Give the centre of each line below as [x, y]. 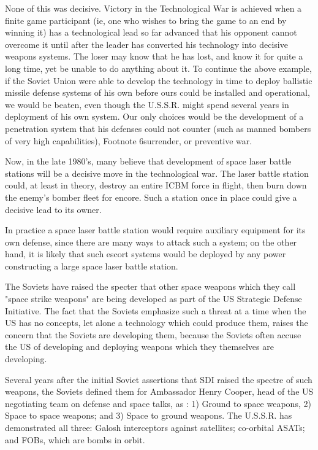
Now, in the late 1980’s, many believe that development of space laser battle [148, 161]
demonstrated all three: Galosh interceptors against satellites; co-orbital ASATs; [155, 427]
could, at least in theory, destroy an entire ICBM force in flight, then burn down [156, 185]
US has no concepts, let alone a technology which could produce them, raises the [157, 323]
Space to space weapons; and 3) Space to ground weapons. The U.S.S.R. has [149, 415]
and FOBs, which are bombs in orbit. [75, 439]
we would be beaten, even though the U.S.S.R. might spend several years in [147, 104]
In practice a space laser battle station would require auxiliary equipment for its [155, 230]
